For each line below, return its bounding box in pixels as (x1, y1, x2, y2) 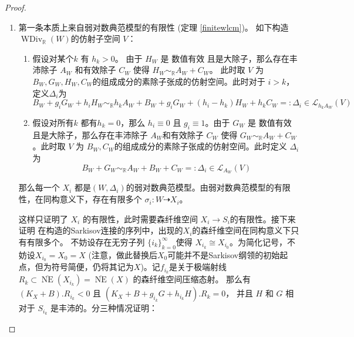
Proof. (5, 1, 26, 13)
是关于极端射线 (169, 261, 227, 273)
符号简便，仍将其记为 (51, 261, 134, 273)
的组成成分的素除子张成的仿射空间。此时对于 (92, 75, 265, 87)
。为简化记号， (229, 235, 287, 248)
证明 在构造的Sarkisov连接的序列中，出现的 (18, 224, 183, 236)
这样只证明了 (18, 212, 68, 225)
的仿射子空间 (70, 32, 120, 45)
